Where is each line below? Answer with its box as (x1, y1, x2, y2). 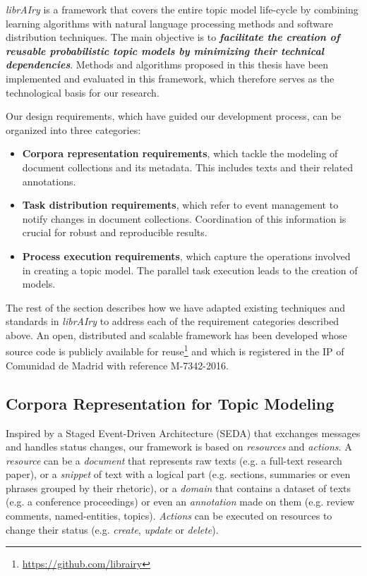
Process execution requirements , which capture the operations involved (22, 248, 351, 263)
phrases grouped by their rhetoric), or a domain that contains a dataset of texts (6, 480, 351, 495)
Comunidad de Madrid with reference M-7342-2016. (6, 357, 229, 372)
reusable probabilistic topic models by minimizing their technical (6, 43, 324, 58)
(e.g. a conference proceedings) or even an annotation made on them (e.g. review (6, 494, 355, 509)
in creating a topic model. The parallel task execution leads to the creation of (22, 262, 358, 277)
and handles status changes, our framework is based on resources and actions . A (6, 439, 352, 454)
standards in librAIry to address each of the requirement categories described (6, 314, 339, 329)
